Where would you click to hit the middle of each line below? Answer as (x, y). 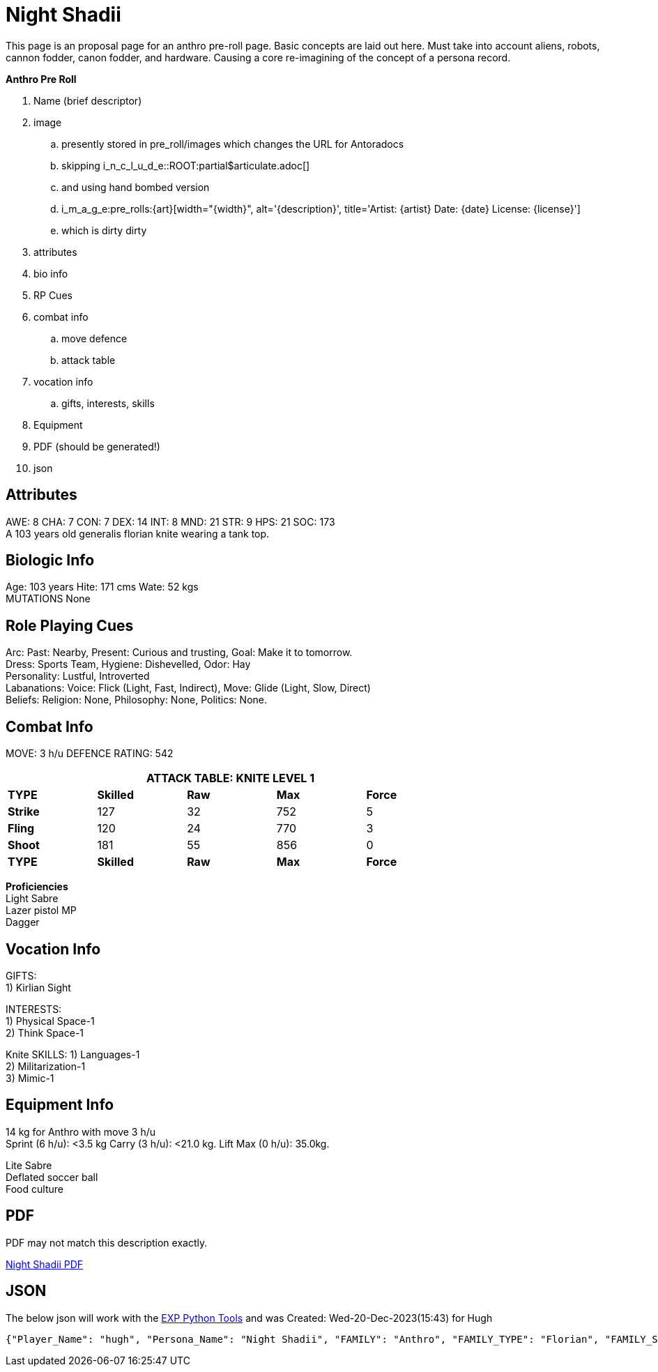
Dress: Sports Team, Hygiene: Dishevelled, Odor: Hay (128, 664)
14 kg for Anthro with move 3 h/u (81, 1131)
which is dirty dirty (104, 230)
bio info (51, 273)
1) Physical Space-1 (50, 1021)
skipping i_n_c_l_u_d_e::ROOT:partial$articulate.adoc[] (186, 165)
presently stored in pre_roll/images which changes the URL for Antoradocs (233, 144)
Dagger (23, 922)
